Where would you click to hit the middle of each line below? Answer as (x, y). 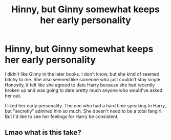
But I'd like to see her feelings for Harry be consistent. (62, 116)
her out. (13, 96)
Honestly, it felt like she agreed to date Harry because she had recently (80, 85)
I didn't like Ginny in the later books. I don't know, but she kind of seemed (82, 74)
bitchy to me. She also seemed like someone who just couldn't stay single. (83, 79)
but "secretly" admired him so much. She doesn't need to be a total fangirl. (84, 111)
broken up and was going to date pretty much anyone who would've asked (83, 90)
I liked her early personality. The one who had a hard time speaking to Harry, (85, 105)
